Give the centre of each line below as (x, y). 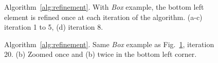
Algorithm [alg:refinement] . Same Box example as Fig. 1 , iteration (109, 44)
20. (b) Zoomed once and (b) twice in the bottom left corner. (101, 54)
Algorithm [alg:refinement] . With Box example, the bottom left (104, 7)
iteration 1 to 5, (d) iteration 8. (54, 27)
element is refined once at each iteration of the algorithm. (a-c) (103, 17)
